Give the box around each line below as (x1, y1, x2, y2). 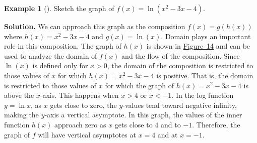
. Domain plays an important (161, 31, 251, 41)
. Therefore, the (192, 119, 240, 129)
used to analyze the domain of (4, 50, 97, 61)
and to (160, 119, 181, 129)
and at (157, 129, 178, 139)
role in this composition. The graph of (4, 41, 121, 51)
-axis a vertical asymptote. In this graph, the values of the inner (44, 109, 242, 120)
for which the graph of (105, 80, 174, 90)
